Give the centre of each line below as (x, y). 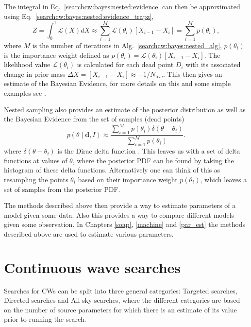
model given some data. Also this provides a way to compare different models (119, 215)
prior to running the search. (45, 319)
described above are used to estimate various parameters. (89, 233)
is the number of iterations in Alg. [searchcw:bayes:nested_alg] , (127, 45)
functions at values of (36, 160)
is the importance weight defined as (57, 55)
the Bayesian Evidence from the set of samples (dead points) (94, 119)
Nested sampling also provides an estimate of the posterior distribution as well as (125, 109)
